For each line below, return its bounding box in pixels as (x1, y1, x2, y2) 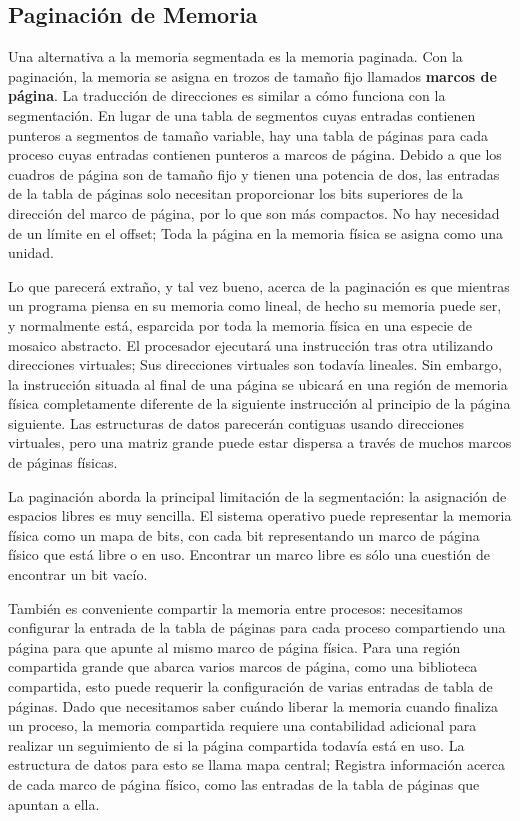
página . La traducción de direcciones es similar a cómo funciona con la (8, 85, 446, 106)
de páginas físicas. (8, 452, 118, 473)
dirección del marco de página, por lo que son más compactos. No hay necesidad (8, 202, 500, 223)
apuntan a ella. (8, 793, 100, 814)
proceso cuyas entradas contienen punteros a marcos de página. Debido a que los (8, 144, 502, 165)
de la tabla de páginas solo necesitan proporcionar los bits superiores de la (8, 183, 463, 204)
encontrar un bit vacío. (8, 564, 148, 585)
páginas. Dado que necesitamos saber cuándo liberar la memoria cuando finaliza (8, 695, 498, 716)
